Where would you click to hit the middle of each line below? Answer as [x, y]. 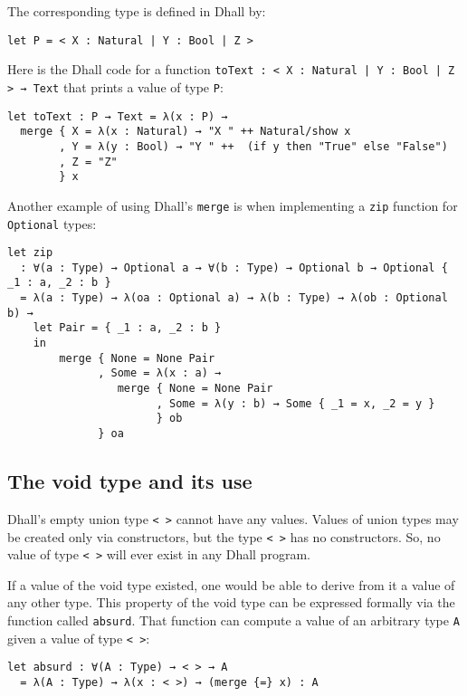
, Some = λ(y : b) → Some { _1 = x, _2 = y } [295, 403]
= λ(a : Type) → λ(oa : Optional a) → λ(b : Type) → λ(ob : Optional [234, 298]
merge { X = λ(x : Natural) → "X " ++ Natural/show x [186, 132]
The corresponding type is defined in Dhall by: [137, 11]
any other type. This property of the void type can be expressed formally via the [231, 602]
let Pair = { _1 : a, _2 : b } [127, 328]
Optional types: [52, 223]
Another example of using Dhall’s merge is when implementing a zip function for [233, 205]
